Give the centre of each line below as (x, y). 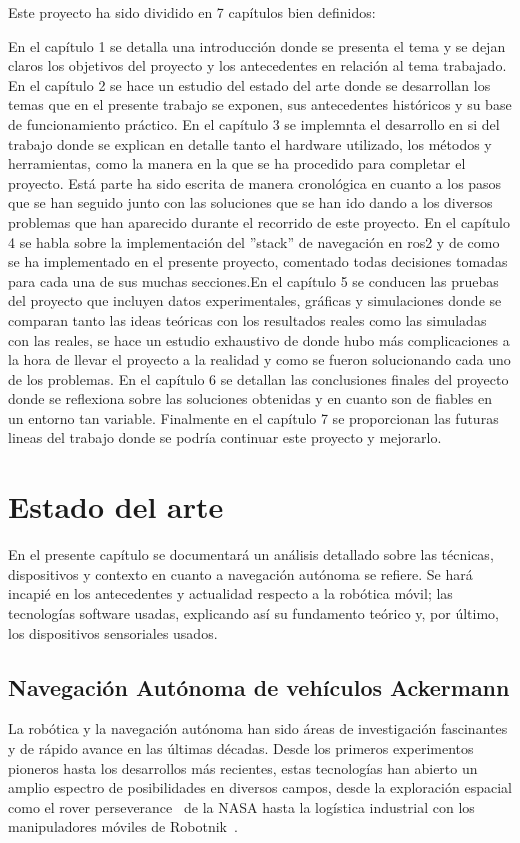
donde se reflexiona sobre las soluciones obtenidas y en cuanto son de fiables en (250, 398)
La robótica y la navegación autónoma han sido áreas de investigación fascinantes (258, 728)
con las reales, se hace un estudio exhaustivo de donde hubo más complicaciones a (259, 339)
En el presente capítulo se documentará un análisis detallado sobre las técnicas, (251, 554)
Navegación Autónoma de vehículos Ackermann (259, 686)
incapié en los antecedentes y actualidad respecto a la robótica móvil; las (230, 593)
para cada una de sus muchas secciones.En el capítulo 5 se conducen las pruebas (253, 280)
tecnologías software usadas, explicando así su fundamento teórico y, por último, (253, 612)
